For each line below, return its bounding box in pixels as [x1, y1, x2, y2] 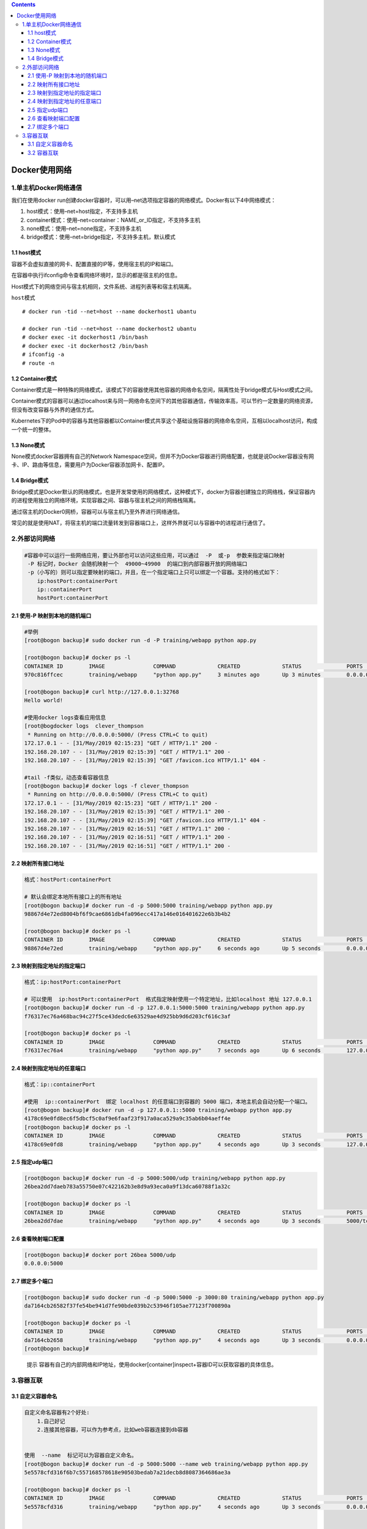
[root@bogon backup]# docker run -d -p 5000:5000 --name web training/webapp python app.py [24, 1461, 308, 1467]
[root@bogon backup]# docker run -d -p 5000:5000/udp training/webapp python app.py [24, 1175, 286, 1182]
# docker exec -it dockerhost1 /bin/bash [22, 334, 148, 341]
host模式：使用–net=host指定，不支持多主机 [26, 208, 138, 215]
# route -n [22, 360, 55, 366]
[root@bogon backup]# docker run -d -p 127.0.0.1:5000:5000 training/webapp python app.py [24, 1004, 305, 1012]
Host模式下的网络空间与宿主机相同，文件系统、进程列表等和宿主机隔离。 [11, 283, 195, 290]
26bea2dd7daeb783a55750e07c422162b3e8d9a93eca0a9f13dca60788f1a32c [24, 1183, 231, 1190]
